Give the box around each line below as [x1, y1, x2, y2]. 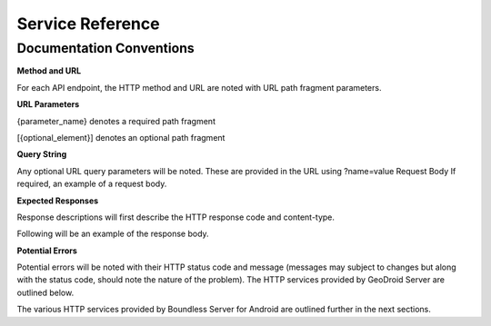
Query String [16, 149, 67, 160]
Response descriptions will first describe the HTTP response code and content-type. [16, 212, 336, 222]
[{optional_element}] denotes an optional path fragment [16, 132, 225, 143]
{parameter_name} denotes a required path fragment [16, 115, 215, 126]
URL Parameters [16, 99, 80, 110]
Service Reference [16, 14, 160, 34]
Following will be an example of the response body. [16, 228, 209, 240]
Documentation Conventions [16, 40, 195, 56]
